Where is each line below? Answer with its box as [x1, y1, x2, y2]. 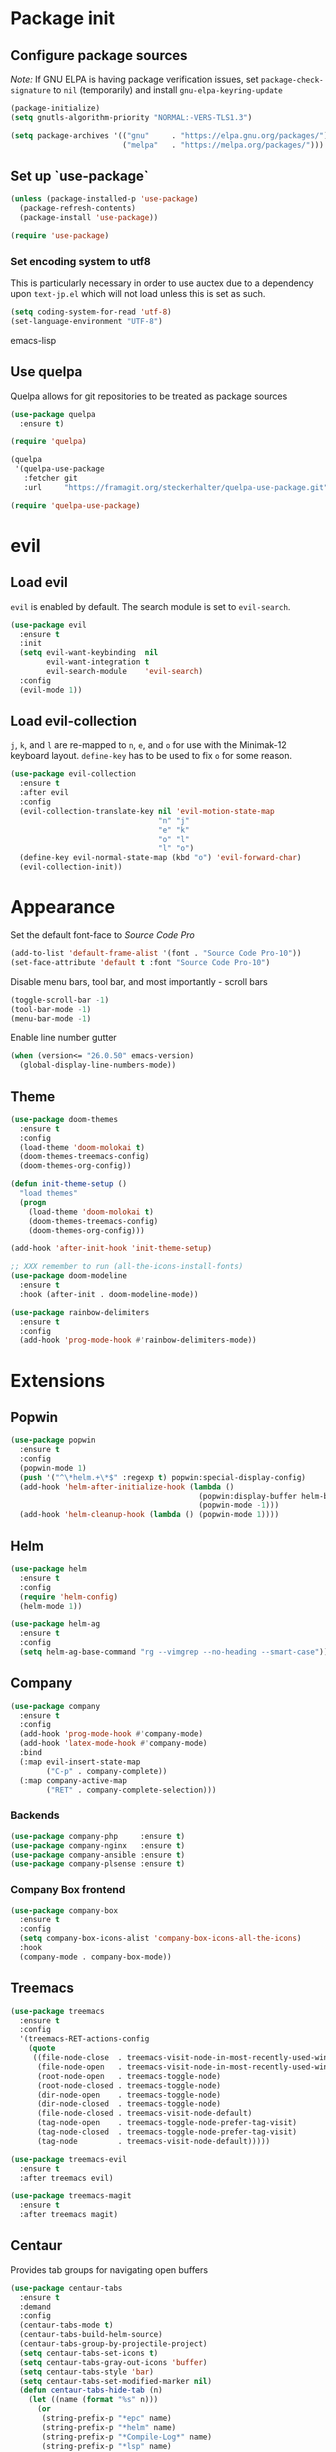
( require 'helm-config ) [19, 1592, 118, 1602]
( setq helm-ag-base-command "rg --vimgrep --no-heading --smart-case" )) [19, 1647, 329, 1657]
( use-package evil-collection [10, 769, 137, 779]
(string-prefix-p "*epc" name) [41, 2413, 172, 2424]
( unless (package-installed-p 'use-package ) [10, 194, 199, 204]
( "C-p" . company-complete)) [46, 1766, 168, 1776]
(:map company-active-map [19, 1775, 128, 1786]
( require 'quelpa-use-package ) [10, 500, 141, 511]
